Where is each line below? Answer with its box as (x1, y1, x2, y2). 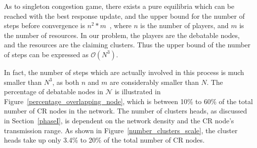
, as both (52, 76, 80, 87)
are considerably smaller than (110, 76, 199, 87)
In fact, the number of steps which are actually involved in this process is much (4, 67, 244, 77)
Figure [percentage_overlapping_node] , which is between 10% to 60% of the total (4, 96, 253, 106)
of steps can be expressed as (4, 49, 89, 59)
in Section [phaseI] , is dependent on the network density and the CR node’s (4, 115, 234, 125)
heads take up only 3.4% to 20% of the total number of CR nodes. (4, 135, 205, 145)
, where (109, 20, 132, 31)
